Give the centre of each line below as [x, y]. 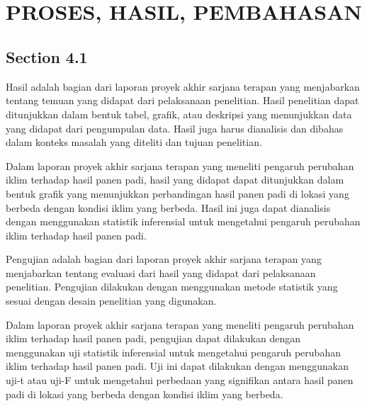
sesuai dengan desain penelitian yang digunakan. [111, 301]
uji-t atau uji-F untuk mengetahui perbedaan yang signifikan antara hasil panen [180, 380]
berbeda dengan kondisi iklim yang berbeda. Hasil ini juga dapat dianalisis [168, 207]
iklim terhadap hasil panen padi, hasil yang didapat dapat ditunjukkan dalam [175, 180]
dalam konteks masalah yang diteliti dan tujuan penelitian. [134, 142]
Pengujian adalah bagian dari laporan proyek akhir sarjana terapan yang [164, 259]
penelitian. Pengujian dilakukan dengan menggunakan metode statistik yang [172, 287]
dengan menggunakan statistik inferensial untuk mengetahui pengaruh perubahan [183, 221]
